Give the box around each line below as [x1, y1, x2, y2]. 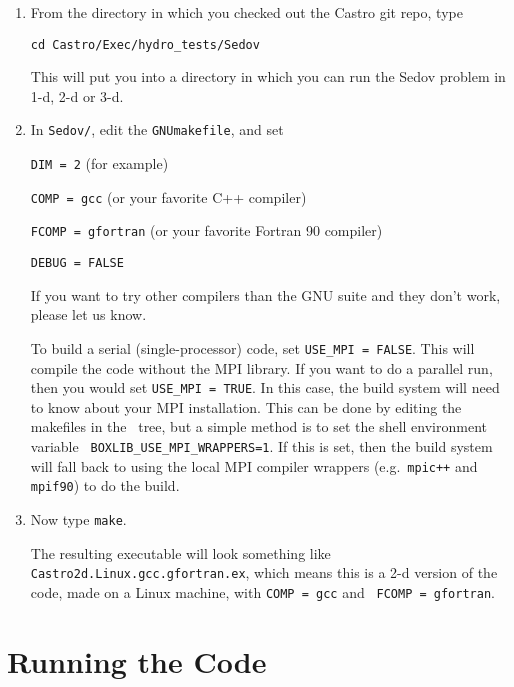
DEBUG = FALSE [30, 256, 124, 271]
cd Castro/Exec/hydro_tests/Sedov [30, 37, 260, 52]
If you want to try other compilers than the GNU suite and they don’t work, [30, 284, 501, 305]
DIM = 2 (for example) [30, 153, 169, 174]
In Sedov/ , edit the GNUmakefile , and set [30, 119, 284, 140]
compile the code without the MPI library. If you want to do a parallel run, [30, 357, 493, 378]
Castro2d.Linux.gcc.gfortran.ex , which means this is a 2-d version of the [30, 562, 498, 583]
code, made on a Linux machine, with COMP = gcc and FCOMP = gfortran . [30, 581, 495, 602]
